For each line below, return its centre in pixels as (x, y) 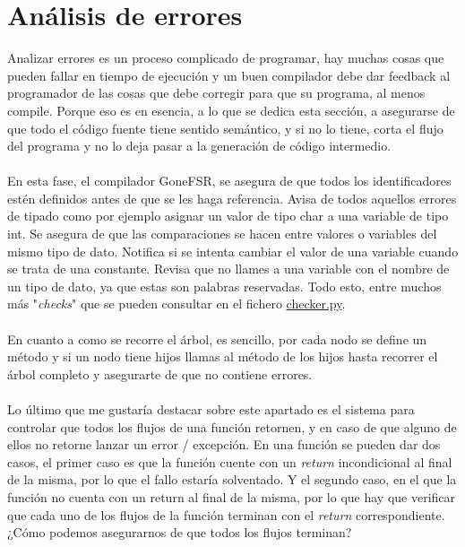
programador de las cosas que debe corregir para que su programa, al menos (216, 93)
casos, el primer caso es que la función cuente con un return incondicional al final (230, 461)
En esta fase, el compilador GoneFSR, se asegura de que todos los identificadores (229, 181)
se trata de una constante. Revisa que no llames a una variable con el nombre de (228, 269)
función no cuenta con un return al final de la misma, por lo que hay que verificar (232, 496)
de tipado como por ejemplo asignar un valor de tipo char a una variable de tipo (228, 216)
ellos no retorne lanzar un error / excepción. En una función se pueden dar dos (224, 444)
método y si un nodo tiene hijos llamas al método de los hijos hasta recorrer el (223, 356)
